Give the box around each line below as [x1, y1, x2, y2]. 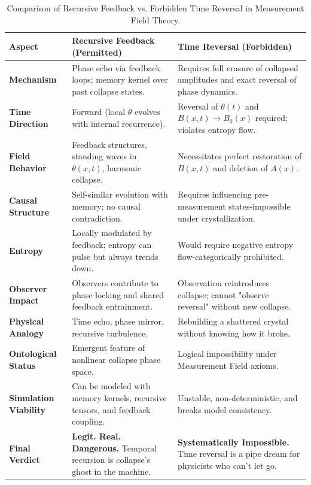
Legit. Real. [72, 430, 121, 442]
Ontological [9, 347, 57, 360]
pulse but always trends [72, 250, 158, 262]
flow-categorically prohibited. [178, 250, 284, 262]
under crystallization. [178, 211, 255, 224]
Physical [9, 315, 44, 327]
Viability [9, 403, 46, 416]
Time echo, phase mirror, [72, 315, 164, 327]
